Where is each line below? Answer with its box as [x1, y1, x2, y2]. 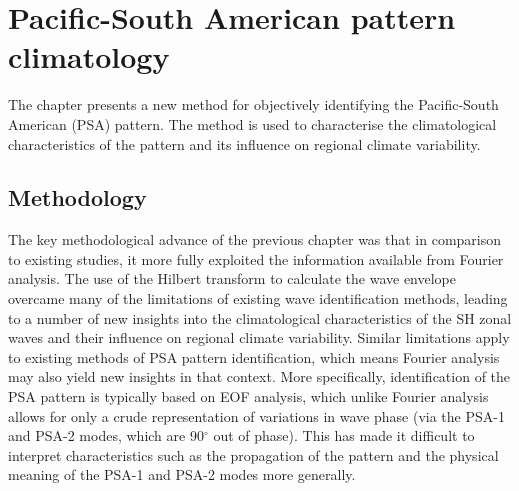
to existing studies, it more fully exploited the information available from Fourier [8, 248, 504, 269]
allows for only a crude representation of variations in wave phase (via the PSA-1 [8, 405, 505, 426]
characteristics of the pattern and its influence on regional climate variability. [8, 133, 481, 154]
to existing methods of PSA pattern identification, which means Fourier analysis [8, 346, 500, 367]
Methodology [8, 182, 147, 213]
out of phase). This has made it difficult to [213, 425, 475, 446]
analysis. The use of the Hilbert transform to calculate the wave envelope [8, 268, 456, 289]
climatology [8, 36, 170, 77]
